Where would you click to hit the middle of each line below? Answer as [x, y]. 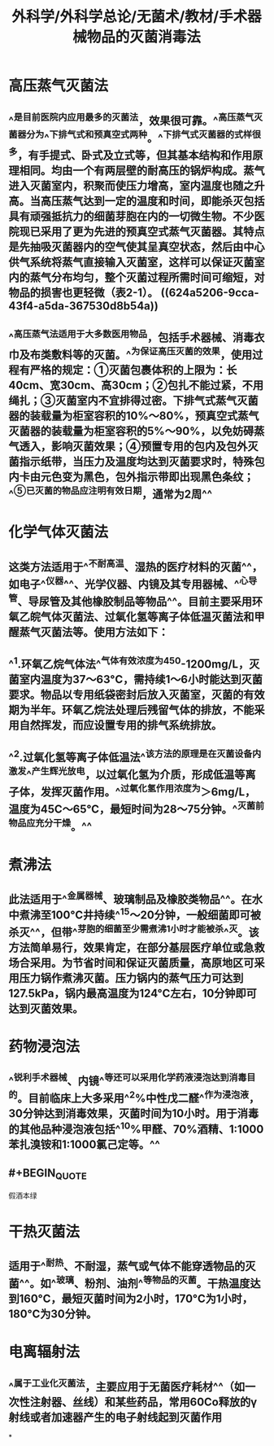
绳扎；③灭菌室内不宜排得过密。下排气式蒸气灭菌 [133, 400]
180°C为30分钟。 [53, 1315]
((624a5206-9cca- [210, 293]
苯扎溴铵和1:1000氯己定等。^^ [85, 1145]
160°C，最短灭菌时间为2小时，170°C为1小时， [136, 1299]
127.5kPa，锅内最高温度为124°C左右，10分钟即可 [133, 993]
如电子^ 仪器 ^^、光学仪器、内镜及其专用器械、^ [124, 583]
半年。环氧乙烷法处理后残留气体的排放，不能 [142, 710]
